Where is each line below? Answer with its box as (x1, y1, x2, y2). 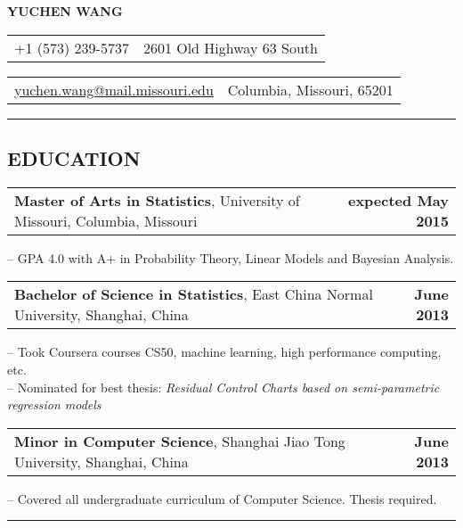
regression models (7, 395, 102, 414)
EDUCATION (7, 144, 141, 171)
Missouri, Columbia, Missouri (14, 210, 198, 231)
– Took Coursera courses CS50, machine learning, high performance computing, (7, 342, 442, 361)
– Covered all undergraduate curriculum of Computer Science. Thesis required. (7, 489, 437, 507)
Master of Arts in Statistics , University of (14, 189, 300, 210)
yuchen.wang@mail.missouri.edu (14, 78, 214, 100)
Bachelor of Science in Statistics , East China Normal (14, 284, 373, 305)
